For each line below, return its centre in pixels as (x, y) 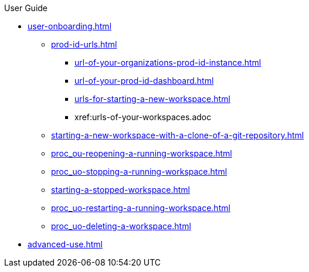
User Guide (26, 8)
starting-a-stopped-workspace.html (120, 190)
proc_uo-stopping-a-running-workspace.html (139, 171)
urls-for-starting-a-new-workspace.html (152, 99)
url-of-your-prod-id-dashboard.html (144, 81)
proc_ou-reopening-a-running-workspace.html (142, 153)
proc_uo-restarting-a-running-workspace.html (141, 208)
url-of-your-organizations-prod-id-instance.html (168, 62)
